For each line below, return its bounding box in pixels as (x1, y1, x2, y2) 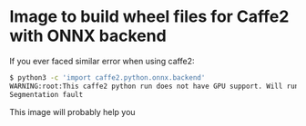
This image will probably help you (9, 106, 136, 117)
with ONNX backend (9, 25, 167, 46)
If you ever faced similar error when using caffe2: (9, 55, 195, 66)
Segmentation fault (9, 90, 84, 99)
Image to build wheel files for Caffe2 (9, 6, 290, 27)
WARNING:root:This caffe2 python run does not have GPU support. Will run (9, 82, 300, 91)
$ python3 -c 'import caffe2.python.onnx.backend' (9, 73, 206, 82)
